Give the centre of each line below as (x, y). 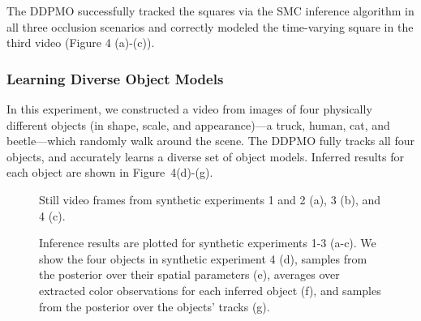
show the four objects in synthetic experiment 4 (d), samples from (203, 258)
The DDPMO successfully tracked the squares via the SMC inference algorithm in (210, 11)
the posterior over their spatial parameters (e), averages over (189, 274)
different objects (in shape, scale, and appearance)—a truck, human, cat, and (198, 124)
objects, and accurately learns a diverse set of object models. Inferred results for (206, 156)
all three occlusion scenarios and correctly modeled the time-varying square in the (210, 26)
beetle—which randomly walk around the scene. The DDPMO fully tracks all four (210, 141)
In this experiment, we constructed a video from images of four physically (189, 109)
